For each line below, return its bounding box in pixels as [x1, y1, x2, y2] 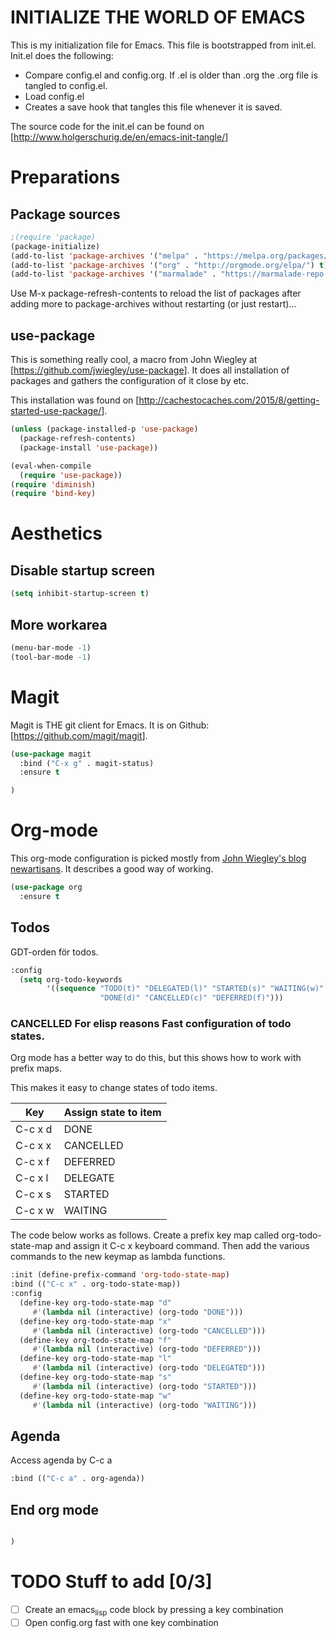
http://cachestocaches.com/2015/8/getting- [138, 394, 320, 406]
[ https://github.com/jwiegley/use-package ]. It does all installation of [10, 364, 290, 376]
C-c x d [15, 1122, 53, 1136]
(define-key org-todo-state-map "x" [19, 1316, 172, 1326]
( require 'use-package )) [19, 470, 123, 480]
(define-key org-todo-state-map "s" [19, 1372, 172, 1383]
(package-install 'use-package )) [19, 442, 159, 453]
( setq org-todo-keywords [19, 974, 123, 985]
